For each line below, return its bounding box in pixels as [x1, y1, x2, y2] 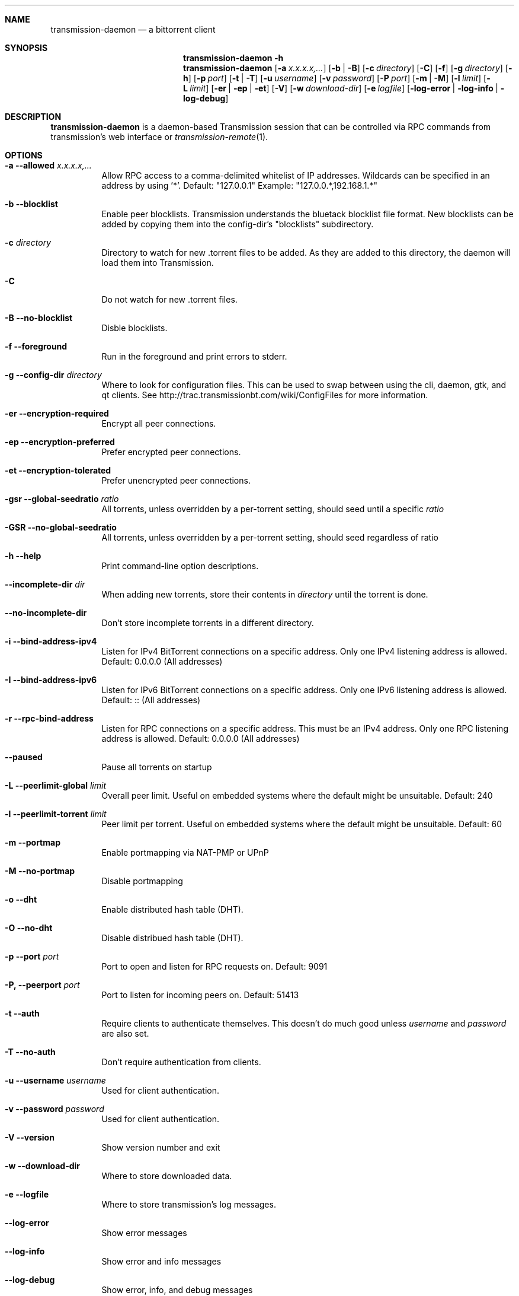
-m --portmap [5, 837, 60, 847]
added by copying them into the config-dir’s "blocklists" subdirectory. [101, 219, 374, 229]
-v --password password [5, 1104, 104, 1114]
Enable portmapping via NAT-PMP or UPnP [101, 847, 269, 857]
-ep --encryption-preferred [5, 437, 115, 447]
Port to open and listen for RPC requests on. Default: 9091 [101, 961, 328, 971]
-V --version [5, 1132, 55, 1142]
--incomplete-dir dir [5, 579, 85, 589]
